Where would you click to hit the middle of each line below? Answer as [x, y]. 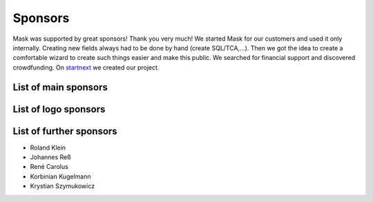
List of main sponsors [60, 87]
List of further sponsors [65, 131]
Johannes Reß [51, 157]
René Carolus [49, 167]
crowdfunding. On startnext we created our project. [86, 67]
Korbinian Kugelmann [60, 176]
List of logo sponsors [59, 109]
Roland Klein [48, 148]
